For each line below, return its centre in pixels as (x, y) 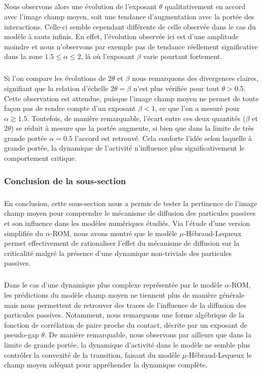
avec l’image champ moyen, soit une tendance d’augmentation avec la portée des (129, 16)
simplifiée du (24, 233)
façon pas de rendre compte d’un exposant (70, 108)
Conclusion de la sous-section (65, 180)
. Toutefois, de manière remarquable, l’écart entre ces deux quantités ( (136, 118)
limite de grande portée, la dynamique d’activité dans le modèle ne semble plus (127, 344)
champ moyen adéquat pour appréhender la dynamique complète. (106, 365)
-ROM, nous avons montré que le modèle (113, 233)
